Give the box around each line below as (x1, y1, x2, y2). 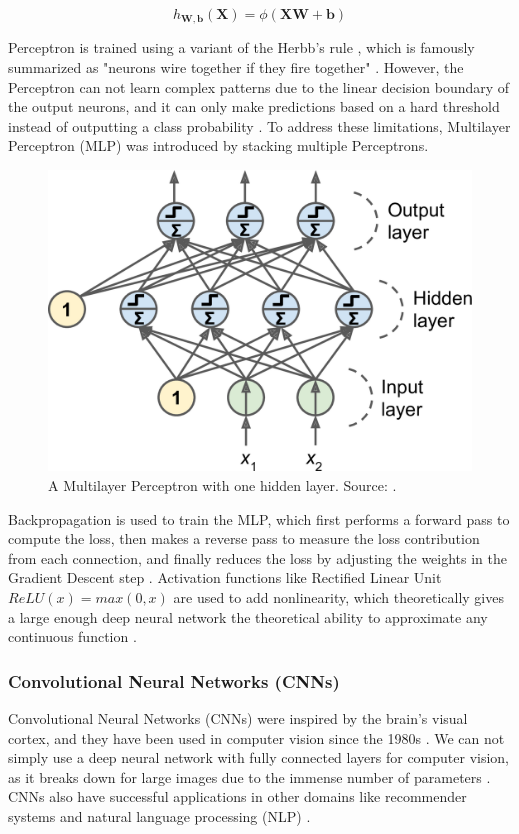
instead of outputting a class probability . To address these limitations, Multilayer (8, 115, 511, 136)
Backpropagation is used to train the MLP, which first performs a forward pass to (8, 508, 510, 529)
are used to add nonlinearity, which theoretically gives (173, 587, 504, 608)
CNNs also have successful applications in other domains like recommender (8, 786, 467, 807)
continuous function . (8, 626, 137, 647)
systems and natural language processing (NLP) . (8, 805, 311, 826)
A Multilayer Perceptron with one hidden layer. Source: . (48, 475, 397, 496)
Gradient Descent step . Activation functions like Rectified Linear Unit (8, 567, 442, 588)
